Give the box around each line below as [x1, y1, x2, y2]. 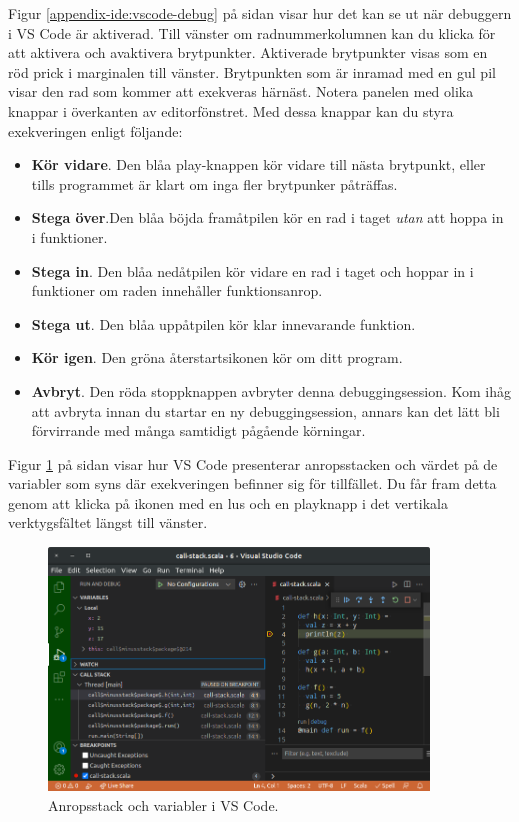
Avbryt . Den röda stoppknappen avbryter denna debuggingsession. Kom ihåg [31, 380, 512, 401]
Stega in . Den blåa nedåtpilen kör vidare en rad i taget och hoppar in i [31, 260, 474, 281]
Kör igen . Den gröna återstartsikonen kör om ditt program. [31, 347, 403, 368]
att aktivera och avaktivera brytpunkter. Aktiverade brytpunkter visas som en [8, 42, 488, 63]
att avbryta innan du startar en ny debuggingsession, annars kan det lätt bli [31, 400, 500, 421]
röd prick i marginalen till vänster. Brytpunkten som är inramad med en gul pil [8, 61, 496, 82]
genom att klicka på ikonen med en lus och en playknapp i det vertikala [8, 492, 448, 513]
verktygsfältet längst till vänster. [8, 512, 208, 533]
